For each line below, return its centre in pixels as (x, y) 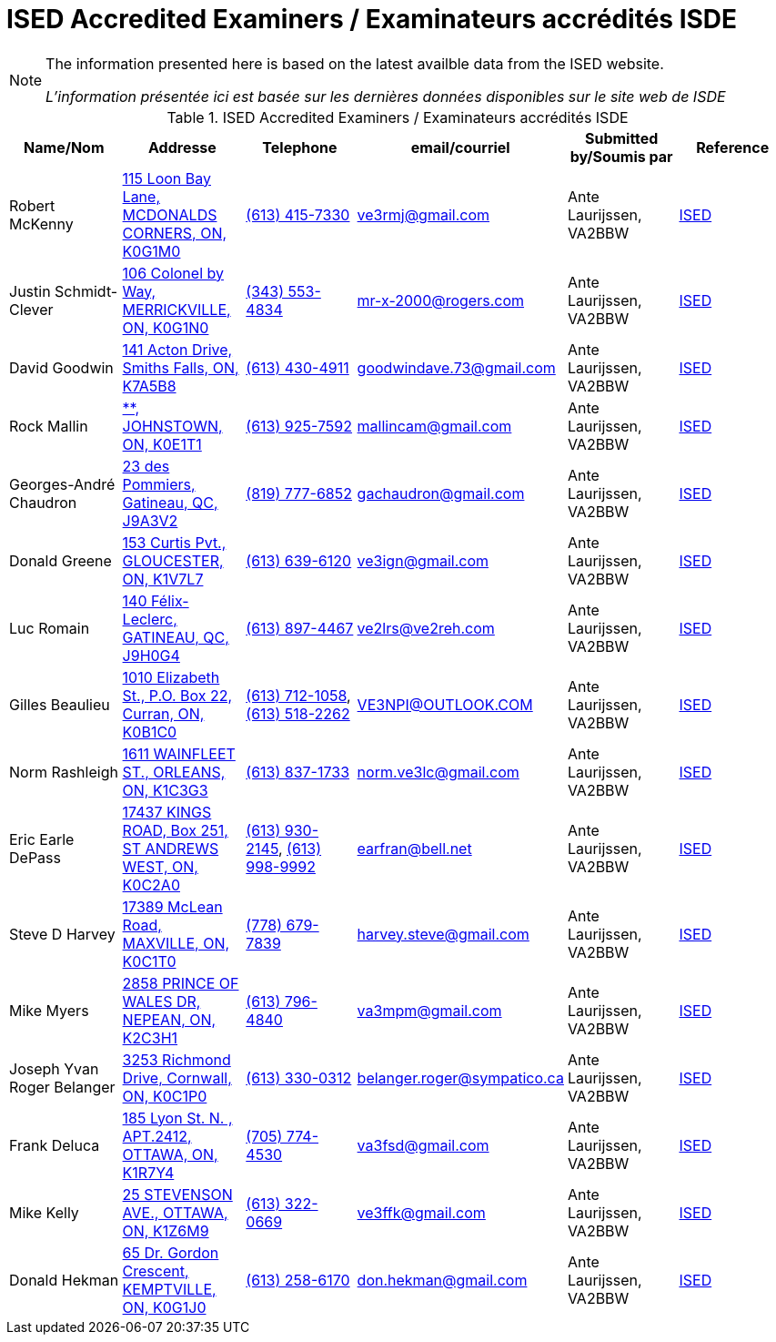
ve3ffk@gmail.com (421, 1212)
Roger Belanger (62, 1087)
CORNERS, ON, (175, 233)
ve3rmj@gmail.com (423, 214)
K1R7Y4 (148, 1172)
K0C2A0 (151, 884)
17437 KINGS (167, 812)
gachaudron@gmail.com (441, 493)
